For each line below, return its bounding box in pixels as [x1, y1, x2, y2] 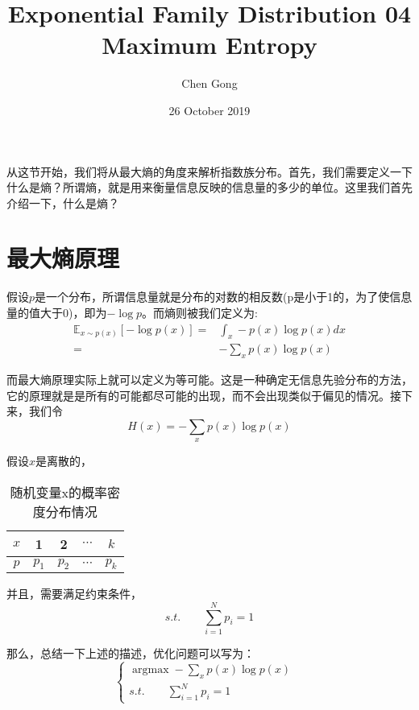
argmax [132, 663, 169, 675]
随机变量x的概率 [10, 483, 107, 502]
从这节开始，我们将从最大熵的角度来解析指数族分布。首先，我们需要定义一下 [6, 163, 413, 180]
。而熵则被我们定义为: [142, 304, 258, 320]
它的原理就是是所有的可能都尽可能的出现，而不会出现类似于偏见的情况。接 [6, 386, 401, 403]
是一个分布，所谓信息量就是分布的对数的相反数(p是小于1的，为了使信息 [35, 288, 413, 305]
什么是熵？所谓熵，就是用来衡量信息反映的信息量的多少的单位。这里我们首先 [6, 179, 413, 196]
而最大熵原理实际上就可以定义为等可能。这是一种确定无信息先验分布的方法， [6, 371, 413, 388]
